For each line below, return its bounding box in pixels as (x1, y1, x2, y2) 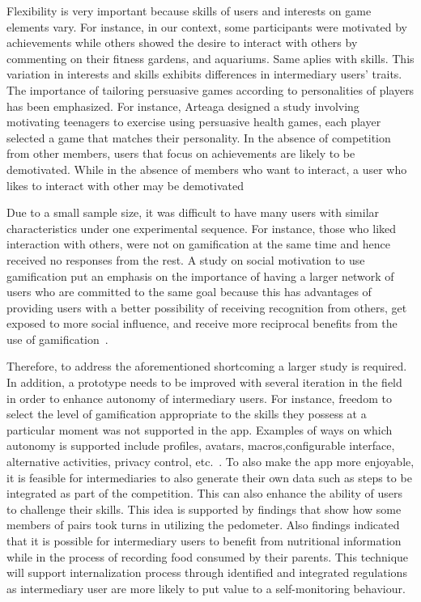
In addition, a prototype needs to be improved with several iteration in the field (6, 374, 402, 391)
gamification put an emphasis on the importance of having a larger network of (6, 267, 394, 284)
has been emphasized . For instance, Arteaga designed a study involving (6, 97, 359, 114)
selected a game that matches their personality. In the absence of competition (6, 129, 391, 146)
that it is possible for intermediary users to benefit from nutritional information (6, 532, 402, 549)
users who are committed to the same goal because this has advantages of (6, 283, 372, 300)
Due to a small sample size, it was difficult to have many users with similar (6, 204, 380, 221)
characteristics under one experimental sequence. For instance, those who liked (6, 219, 397, 236)
